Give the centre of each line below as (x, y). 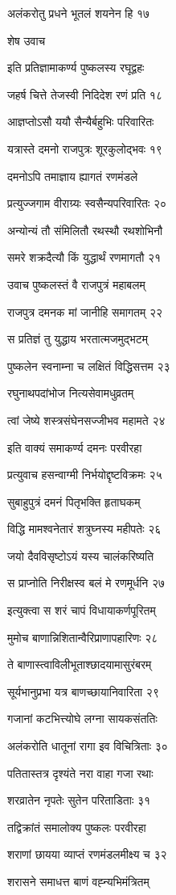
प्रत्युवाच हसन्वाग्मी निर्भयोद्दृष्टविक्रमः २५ (85, 475)
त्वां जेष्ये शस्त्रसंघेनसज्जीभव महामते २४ (86, 420)
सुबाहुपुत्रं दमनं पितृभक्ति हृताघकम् (74, 501)
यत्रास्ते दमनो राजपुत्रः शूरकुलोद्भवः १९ (85, 148)
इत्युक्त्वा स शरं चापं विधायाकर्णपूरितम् (82, 610)
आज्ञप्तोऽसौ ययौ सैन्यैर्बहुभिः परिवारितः (81, 122)
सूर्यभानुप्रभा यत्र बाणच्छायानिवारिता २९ (83, 691)
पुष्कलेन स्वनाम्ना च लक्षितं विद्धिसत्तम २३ (89, 366)
